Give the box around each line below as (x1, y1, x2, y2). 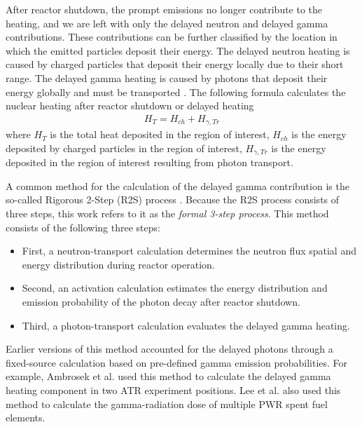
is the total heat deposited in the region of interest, (50, 127, 270, 142)
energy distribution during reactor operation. (22, 257, 215, 271)
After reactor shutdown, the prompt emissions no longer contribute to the (6, 2, 323, 16)
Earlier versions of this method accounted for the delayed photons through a (6, 341, 333, 356)
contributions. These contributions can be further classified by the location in (6, 29, 337, 44)
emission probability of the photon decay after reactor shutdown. (22, 294, 300, 309)
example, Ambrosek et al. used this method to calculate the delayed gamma (6, 369, 331, 384)
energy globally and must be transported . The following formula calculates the (6, 84, 346, 99)
